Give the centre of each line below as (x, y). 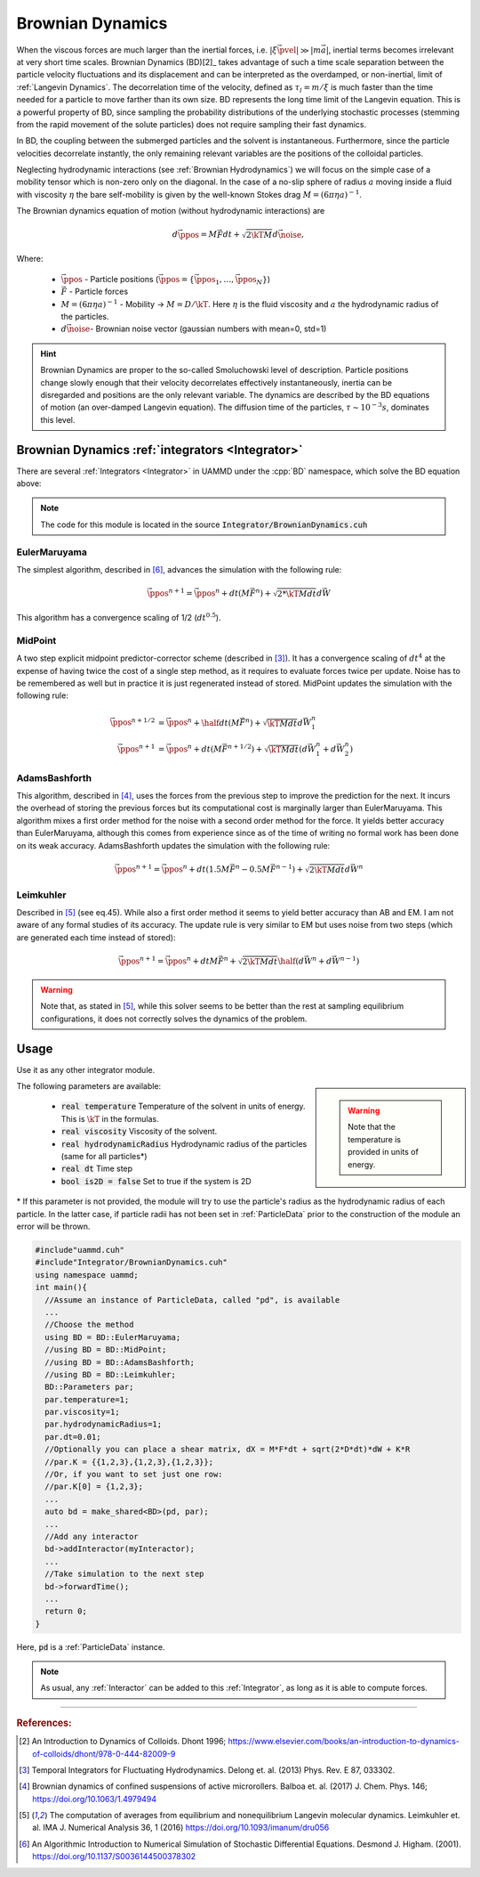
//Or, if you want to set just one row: (134, 1475)
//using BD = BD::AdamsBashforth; (120, 1362)
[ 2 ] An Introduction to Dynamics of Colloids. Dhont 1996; (123, 1742)
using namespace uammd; (87, 1275)
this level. (58, 419)
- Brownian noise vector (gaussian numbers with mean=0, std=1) (208, 329)
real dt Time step (97, 1169)
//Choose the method (89, 1325)
